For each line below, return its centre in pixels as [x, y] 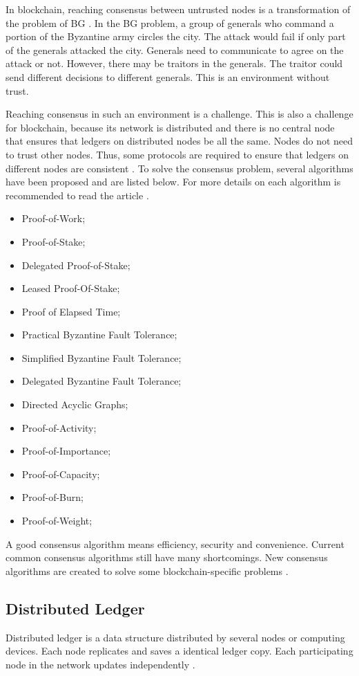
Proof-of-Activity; [59, 427]
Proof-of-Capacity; [61, 474]
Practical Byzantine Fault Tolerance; [99, 335]
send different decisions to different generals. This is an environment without [168, 76]
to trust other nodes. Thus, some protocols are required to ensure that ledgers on [177, 154]
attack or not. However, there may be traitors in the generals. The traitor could [174, 63]
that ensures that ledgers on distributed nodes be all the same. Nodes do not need [179, 141]
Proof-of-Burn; [52, 497]
